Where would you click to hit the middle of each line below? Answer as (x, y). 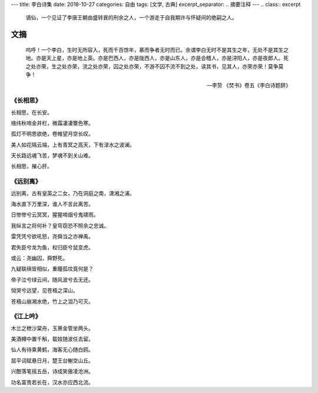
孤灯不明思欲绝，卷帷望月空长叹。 (52, 134)
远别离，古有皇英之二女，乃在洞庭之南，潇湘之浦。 (73, 193)
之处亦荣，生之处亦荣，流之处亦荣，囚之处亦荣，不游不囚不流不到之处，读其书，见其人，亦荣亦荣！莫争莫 (155, 66)
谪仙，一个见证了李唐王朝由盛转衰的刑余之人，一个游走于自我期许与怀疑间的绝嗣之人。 (131, 18)
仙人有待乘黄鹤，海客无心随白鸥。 (52, 349)
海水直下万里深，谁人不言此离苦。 (52, 204)
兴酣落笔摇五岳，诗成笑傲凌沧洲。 (52, 371)
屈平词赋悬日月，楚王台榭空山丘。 (52, 360)
